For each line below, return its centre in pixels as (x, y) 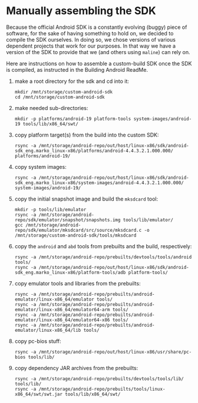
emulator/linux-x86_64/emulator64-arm (62, 309)
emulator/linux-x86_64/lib (48, 330)
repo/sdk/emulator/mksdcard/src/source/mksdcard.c (78, 230)
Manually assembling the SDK (81, 11)
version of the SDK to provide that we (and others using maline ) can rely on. (98, 52)
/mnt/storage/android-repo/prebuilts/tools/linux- (102, 389)
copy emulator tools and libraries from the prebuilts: (77, 283)
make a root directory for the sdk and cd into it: (72, 81)
